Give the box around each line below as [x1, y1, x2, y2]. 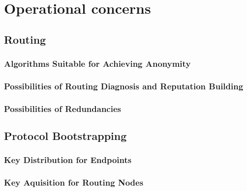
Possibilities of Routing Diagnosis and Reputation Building [4, 80, 244, 92]
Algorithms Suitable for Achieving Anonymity [4, 57, 191, 70]
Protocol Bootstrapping [4, 128, 127, 143]
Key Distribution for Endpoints [4, 154, 132, 166]
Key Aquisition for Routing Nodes [4, 176, 144, 189]
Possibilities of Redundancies [4, 102, 121, 114]
